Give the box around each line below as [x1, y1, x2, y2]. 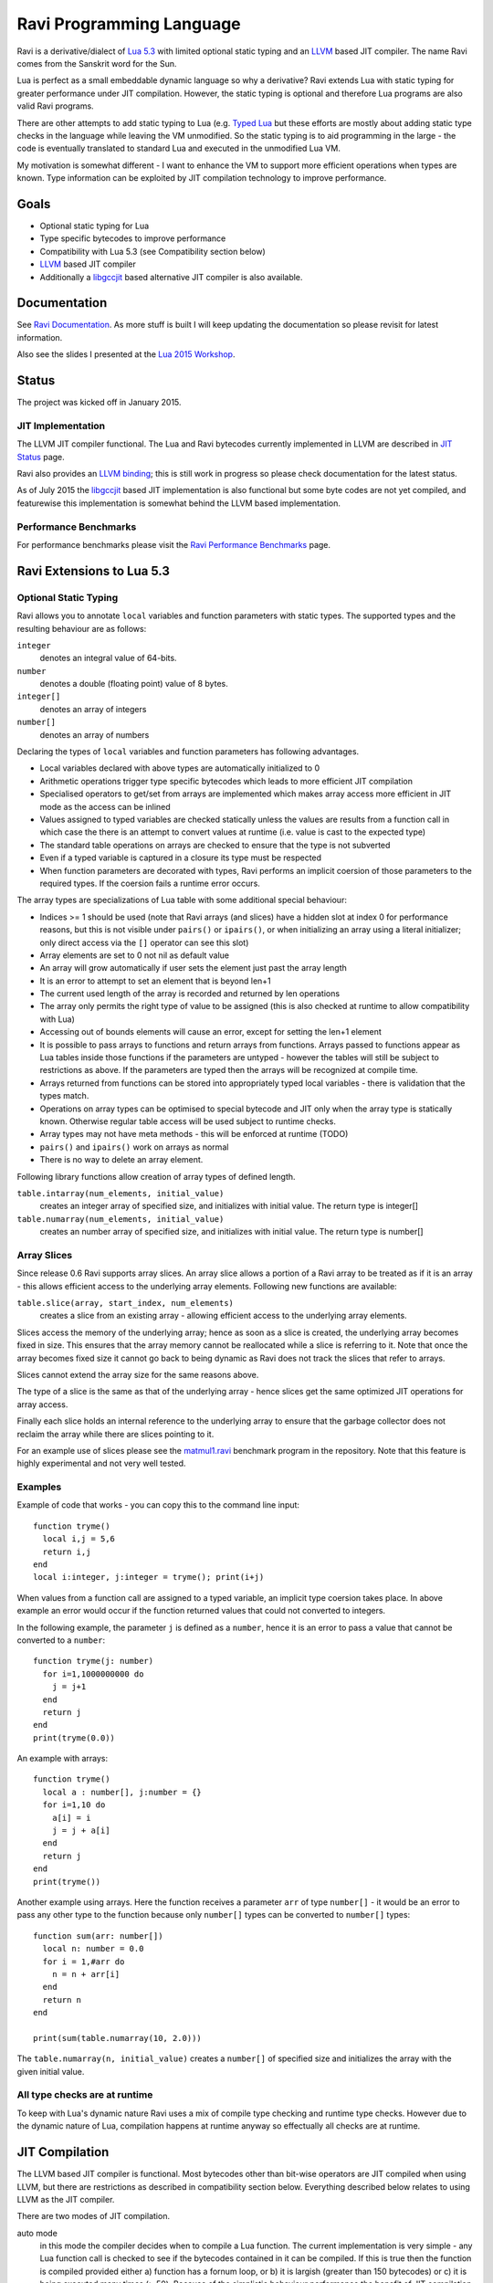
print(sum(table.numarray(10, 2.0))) [33, 2033, 203, 2043]
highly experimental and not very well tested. [16, 1457, 186, 1469]
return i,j [42, 1546, 91, 1557]
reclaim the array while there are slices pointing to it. [16, 1428, 215, 1439]
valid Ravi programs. [16, 100, 95, 111]
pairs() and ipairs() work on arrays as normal [39, 1141, 229, 1152]
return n [42, 1994, 82, 2004]
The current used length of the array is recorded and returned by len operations [39, 988, 341, 999]
